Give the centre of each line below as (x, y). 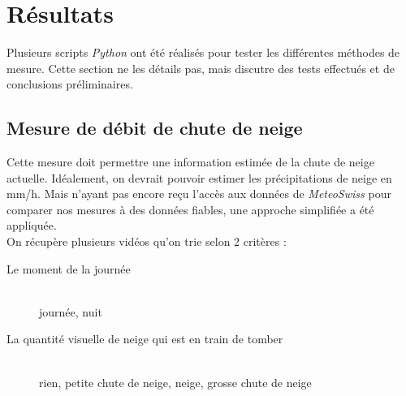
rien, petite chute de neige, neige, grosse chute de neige (175, 382)
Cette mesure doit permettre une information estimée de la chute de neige (190, 162)
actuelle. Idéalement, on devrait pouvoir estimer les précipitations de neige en (199, 177)
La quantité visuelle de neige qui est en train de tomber (145, 339)
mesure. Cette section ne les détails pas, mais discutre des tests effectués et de (201, 68)
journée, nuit (71, 311)
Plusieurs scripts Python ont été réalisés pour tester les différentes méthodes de (203, 52)
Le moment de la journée (69, 268)
